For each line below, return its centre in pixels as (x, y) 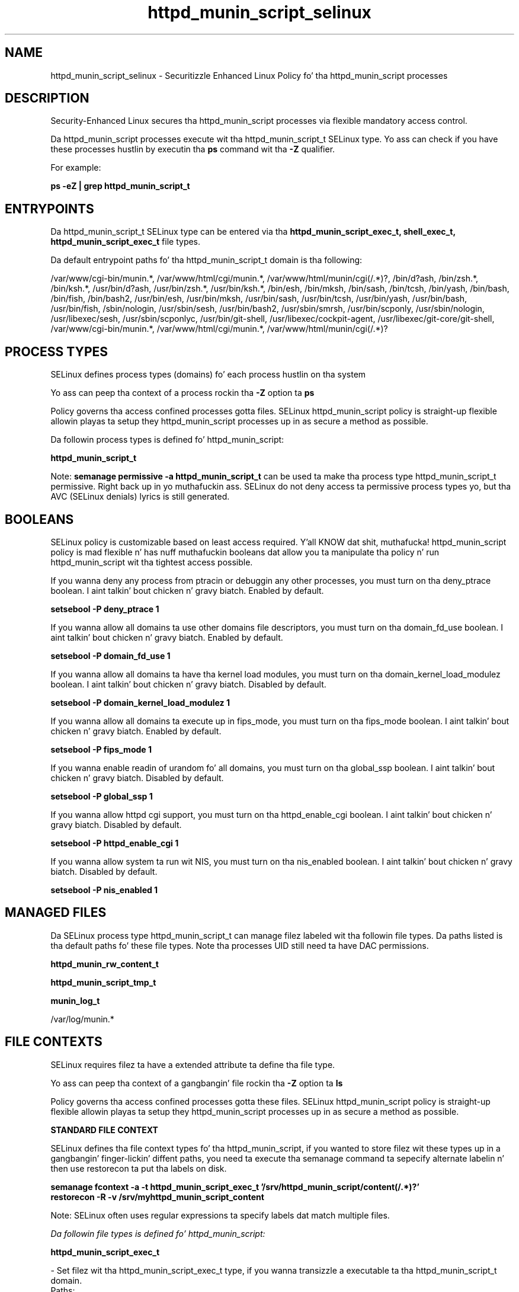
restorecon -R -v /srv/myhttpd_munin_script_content (157, 1197)
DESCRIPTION (47, 98)
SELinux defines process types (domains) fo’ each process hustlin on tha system (208, 375)
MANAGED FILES (56, 913)
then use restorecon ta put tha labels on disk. (139, 1168)
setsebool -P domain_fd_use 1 (110, 655)
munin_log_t (75, 1000)
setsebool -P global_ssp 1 (102, 796)
